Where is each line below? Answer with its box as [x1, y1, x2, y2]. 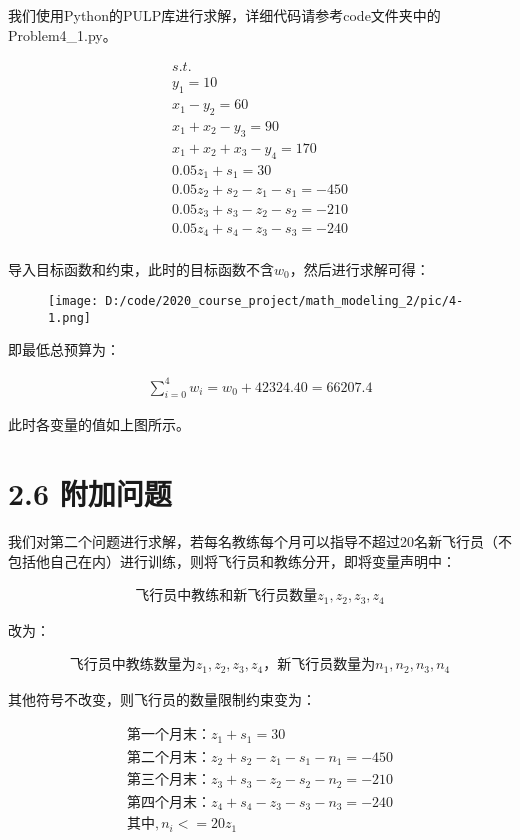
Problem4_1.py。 [8, 24, 117, 45]
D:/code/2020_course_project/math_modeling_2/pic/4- [105, 294, 464, 309]
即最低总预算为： [8, 339, 120, 360]
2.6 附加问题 [8, 473, 172, 514]
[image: [48, 294, 99, 309]
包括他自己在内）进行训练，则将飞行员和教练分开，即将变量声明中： [8, 550, 456, 571]
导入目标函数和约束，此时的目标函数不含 [8, 258, 274, 279]
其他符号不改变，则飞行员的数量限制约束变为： [8, 688, 316, 709]
